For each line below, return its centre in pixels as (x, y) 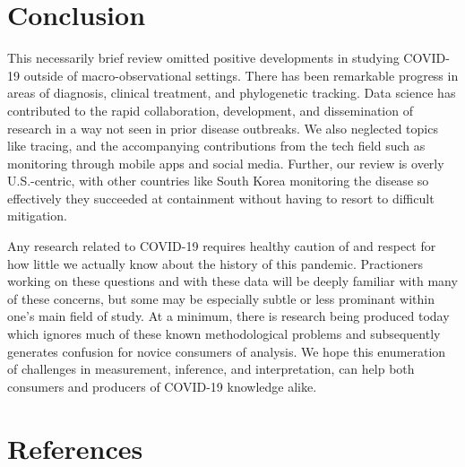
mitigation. (37, 216)
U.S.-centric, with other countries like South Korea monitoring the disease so (218, 181)
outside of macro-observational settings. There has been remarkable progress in (241, 75)
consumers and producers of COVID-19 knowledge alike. (162, 386)
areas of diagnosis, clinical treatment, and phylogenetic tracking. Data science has (232, 93)
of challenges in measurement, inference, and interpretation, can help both (211, 369)
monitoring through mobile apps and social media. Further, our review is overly (226, 163)
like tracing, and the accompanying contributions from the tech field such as (216, 146)
